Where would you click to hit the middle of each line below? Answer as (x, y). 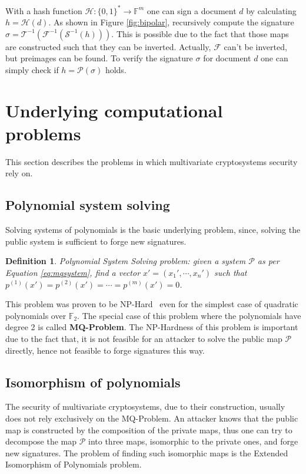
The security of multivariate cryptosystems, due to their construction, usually (145, 406)
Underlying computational (114, 110)
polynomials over (36, 315)
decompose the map (41, 441)
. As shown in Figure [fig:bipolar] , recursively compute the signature (171, 22)
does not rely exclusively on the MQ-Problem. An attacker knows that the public (152, 418)
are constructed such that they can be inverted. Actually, (108, 46)
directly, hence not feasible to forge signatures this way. (105, 350)
